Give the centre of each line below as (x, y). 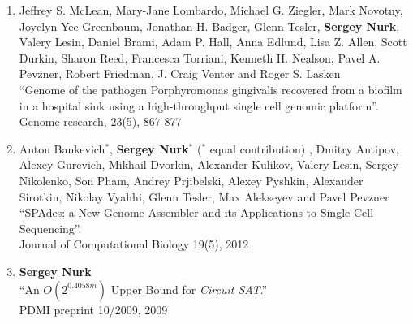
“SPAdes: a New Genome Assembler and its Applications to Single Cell (196, 212)
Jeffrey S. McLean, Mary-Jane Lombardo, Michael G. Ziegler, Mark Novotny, (211, 10)
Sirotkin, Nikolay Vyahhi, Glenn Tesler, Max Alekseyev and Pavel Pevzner (204, 196)
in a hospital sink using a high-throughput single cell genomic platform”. (199, 105)
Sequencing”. (50, 228)
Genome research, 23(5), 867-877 (100, 121)
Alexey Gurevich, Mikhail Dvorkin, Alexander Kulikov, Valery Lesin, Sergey (209, 164)
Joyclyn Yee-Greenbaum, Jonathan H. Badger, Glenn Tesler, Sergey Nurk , (209, 26)
